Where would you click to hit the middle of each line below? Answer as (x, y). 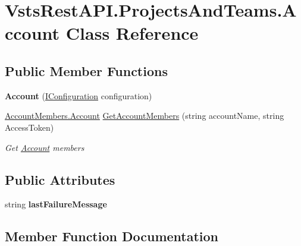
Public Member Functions (86, 70)
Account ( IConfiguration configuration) (79, 95)
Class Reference (132, 33)
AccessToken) (29, 127)
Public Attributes (60, 179)
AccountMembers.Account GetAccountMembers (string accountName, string (145, 116)
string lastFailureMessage (56, 204)
